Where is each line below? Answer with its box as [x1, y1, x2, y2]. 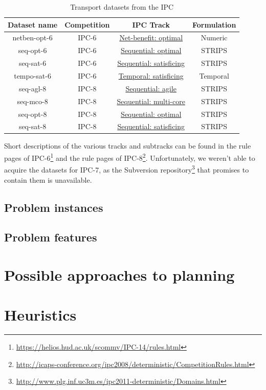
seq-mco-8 [17, 95, 48, 106]
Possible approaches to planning [4, 264, 235, 285]
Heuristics [4, 304, 77, 325]
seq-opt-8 [18, 108, 47, 119]
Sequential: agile [125, 83, 176, 93]
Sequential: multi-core [117, 95, 185, 106]
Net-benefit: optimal [119, 32, 183, 43]
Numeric [201, 32, 228, 43]
